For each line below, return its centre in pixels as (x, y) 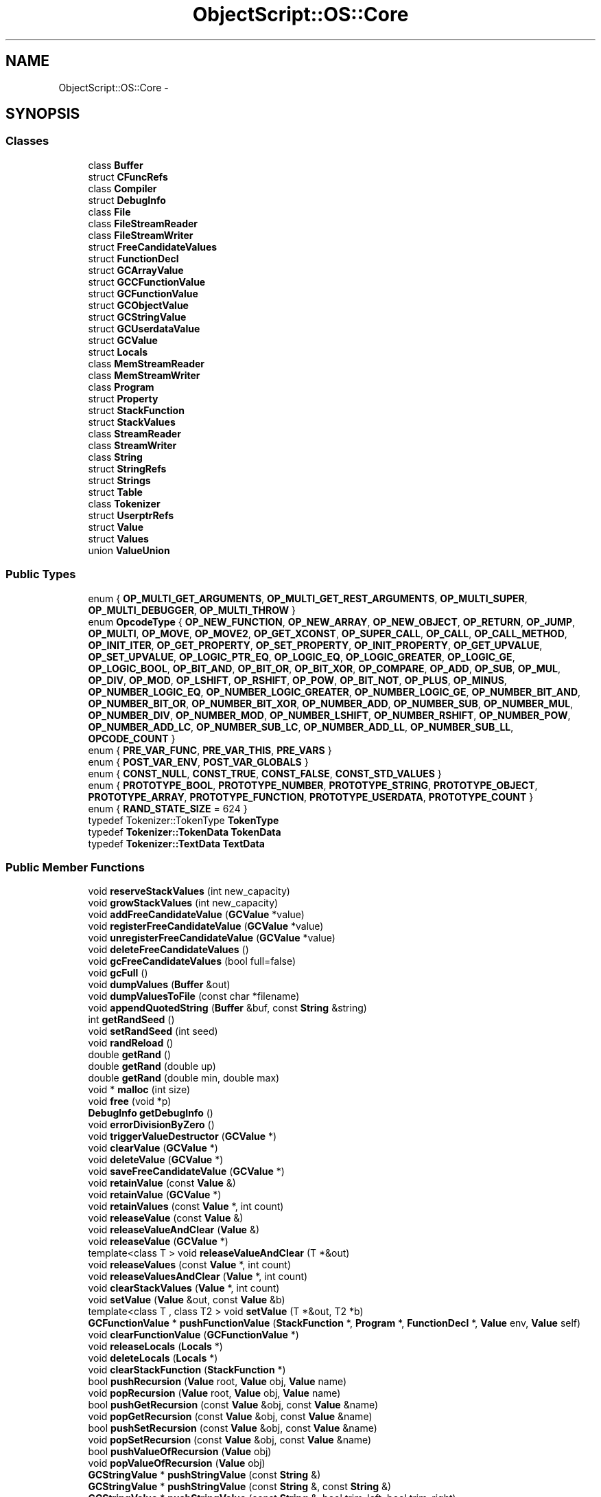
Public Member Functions (75, 867)
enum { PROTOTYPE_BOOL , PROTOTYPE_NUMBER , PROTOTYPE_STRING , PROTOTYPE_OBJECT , (313, 785)
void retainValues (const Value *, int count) (186, 1207)
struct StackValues (132, 422)
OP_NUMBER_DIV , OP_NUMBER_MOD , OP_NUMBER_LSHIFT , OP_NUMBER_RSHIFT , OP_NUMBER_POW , (329, 715)
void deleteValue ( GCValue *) (156, 1160)
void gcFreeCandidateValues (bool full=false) (192, 961)
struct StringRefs (127, 468)
